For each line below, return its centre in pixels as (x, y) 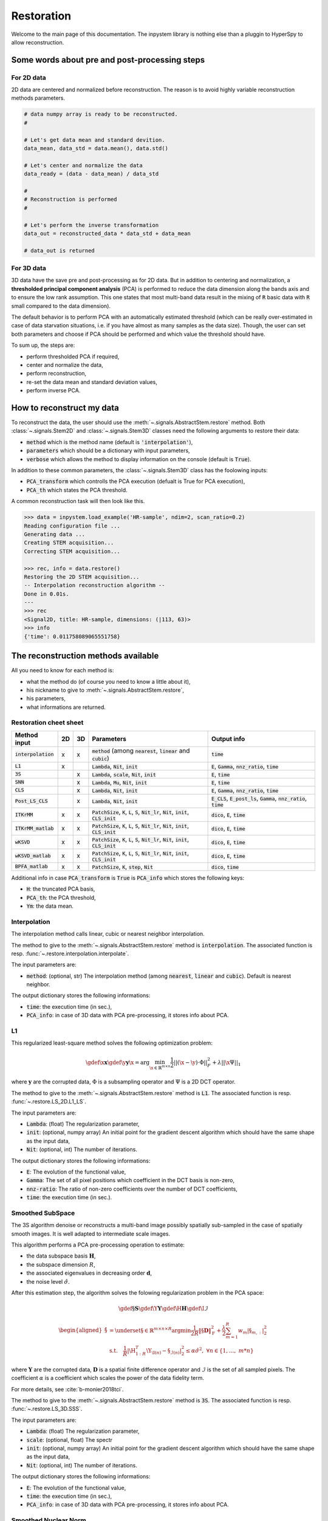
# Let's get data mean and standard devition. (94, 140)
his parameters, (46, 698)
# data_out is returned (60, 250)
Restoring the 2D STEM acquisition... (82, 577)
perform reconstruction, (56, 374)
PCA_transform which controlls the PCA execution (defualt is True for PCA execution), (136, 481)
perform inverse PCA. (53, 391)
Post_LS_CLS (31, 801)
